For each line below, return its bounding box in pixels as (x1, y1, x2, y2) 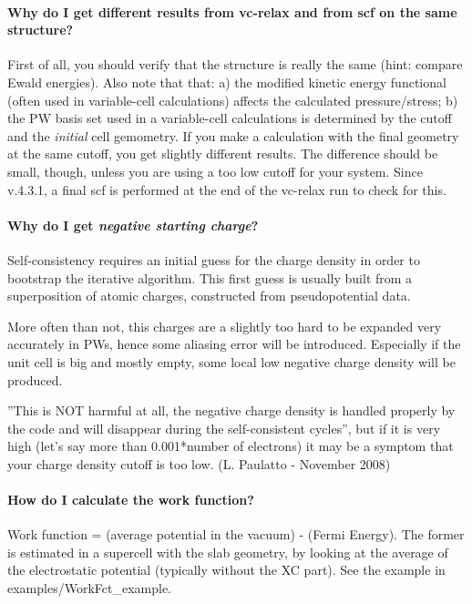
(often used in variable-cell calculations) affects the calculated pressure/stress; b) (7, 90, 458, 109)
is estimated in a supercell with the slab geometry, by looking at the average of (7, 542, 448, 561)
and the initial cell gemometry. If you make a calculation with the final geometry (7, 126, 459, 145)
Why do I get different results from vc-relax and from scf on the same (7, 2, 457, 21)
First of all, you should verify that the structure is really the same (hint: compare (7, 55, 463, 74)
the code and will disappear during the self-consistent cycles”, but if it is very (7, 418, 441, 437)
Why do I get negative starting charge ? (7, 215, 259, 234)
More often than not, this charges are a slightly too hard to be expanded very (7, 316, 442, 335)
